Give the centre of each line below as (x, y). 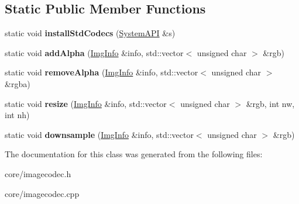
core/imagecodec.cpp (42, 193)
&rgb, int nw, (270, 103)
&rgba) (18, 83)
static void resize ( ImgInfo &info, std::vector (86, 103)
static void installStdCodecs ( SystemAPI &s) (90, 33)
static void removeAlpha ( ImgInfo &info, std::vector (102, 72)
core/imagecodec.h (38, 173)
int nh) (17, 115)
